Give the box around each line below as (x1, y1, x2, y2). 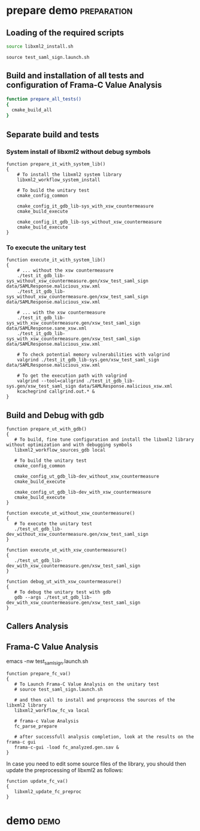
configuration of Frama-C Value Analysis (6, 80, 162, 90)
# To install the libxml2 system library (17, 171, 122, 177)
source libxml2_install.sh (6, 43, 74, 49)
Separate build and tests (6, 129, 99, 140)
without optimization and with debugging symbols (6, 441, 133, 448)
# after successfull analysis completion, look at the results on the (14, 734, 195, 740)
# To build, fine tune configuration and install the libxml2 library (14, 437, 195, 443)
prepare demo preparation (6, 4, 133, 17)
